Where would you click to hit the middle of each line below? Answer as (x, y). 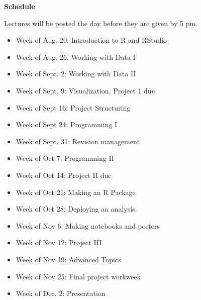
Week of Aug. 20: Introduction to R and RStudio (91, 40)
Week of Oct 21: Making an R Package (76, 192)
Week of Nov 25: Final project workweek (78, 276)
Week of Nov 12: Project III (59, 242)
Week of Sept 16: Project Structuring (73, 107)
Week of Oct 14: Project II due (64, 175)
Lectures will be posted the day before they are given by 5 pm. (101, 23)
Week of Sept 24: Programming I (67, 124)
